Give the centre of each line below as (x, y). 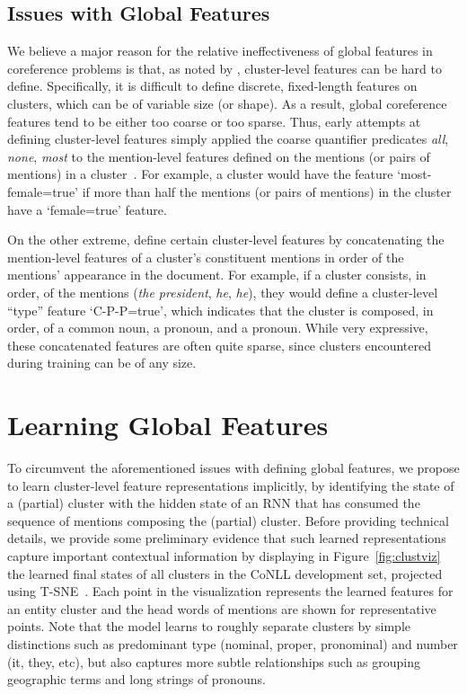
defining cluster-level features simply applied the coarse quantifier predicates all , (228, 139)
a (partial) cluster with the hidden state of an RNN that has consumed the (214, 503)
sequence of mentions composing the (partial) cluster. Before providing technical (228, 520)
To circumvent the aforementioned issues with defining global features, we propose (233, 468)
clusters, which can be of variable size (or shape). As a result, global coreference (227, 103)
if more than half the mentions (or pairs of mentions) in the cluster (267, 191)
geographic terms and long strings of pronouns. (137, 679)
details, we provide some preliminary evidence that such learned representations (227, 538)
